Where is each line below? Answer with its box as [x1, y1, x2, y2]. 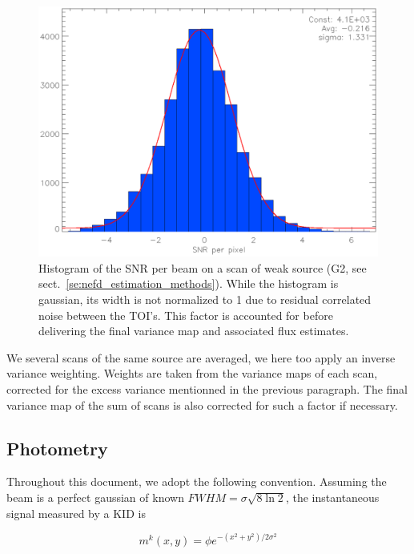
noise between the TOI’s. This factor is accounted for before [38, 306, 333, 323]
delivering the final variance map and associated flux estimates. [38, 322, 349, 339]
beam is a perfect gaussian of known [6, 488, 184, 505]
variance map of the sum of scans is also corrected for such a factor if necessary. [6, 396, 398, 413]
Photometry [6, 435, 108, 460]
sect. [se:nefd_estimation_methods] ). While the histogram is [38, 275, 339, 292]
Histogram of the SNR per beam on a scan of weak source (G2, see [38, 259, 367, 276]
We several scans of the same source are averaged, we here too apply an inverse [6, 349, 396, 366]
